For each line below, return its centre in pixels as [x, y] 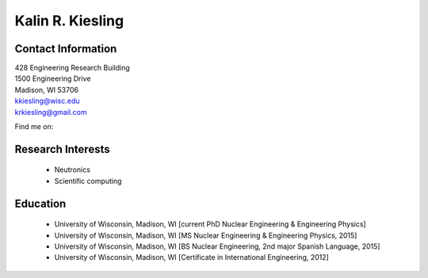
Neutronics [73, 169]
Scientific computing [88, 181]
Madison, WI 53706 [47, 89]
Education [40, 203]
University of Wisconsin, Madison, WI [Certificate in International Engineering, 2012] [191, 257]
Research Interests [62, 149]
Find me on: [34, 127]
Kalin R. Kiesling [69, 21]
